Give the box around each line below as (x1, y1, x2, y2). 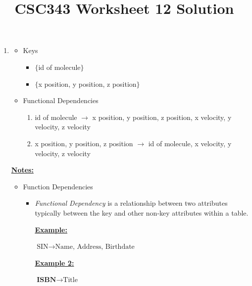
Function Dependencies (23, 181, 93, 191)
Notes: (11, 165, 34, 175)
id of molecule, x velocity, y (148, 138, 232, 148)
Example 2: (35, 257, 74, 268)
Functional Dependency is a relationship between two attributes (35, 198, 228, 208)
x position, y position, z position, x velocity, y (92, 112, 232, 122)
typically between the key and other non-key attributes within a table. (35, 207, 249, 218)
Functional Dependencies (23, 95, 99, 106)
